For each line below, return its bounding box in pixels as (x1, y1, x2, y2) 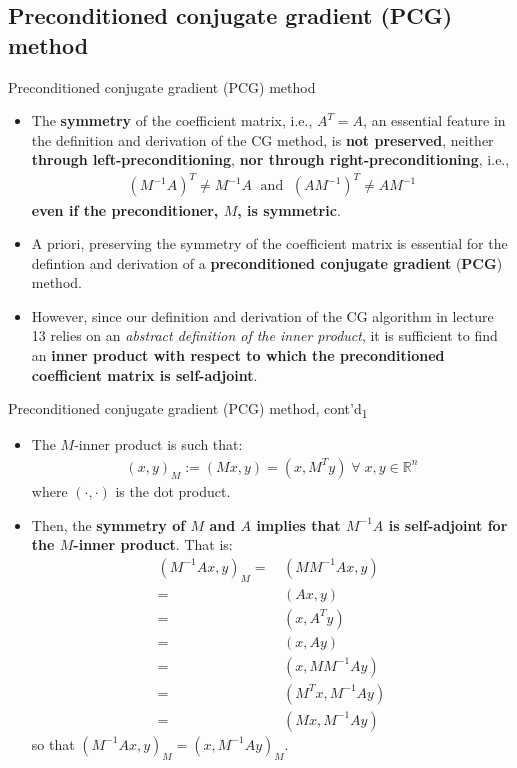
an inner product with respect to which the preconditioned (31, 345, 445, 366)
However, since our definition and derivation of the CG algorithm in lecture (31, 305, 494, 326)
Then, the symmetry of (31, 514, 186, 535)
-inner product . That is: (73, 534, 233, 555)
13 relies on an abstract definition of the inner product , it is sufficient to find (31, 325, 498, 346)
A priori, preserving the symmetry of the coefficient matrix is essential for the (31, 233, 508, 254)
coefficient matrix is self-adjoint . (31, 364, 258, 385)
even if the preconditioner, (31, 199, 219, 220)
